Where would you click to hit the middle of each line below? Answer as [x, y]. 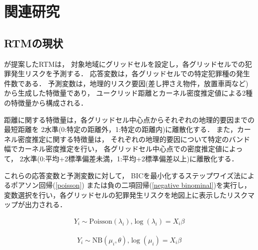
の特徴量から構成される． [46, 102]
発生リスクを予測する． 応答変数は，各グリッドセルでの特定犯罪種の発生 [130, 73]
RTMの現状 [34, 43]
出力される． [45, 204]
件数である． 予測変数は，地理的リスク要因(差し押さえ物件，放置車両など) [126, 83]
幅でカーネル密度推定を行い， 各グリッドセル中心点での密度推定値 [113, 149]
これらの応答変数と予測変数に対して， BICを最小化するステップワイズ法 [122, 175]
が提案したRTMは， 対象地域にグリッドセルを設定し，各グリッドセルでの [125, 63]
